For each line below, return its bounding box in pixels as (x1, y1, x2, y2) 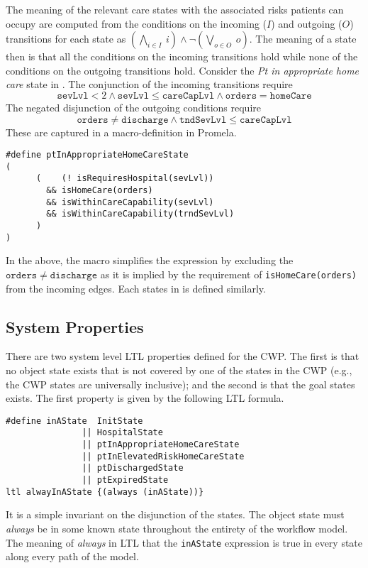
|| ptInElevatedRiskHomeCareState (82, 451, 245, 461)
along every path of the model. (6, 549, 139, 564)
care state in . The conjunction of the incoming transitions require (6, 77, 293, 92)
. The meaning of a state (249, 31, 357, 46)
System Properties (6, 315, 144, 337)
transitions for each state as (6, 31, 126, 46)
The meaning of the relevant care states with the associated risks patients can (6, 2, 344, 16)
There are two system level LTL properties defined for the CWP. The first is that (6, 349, 359, 364)
